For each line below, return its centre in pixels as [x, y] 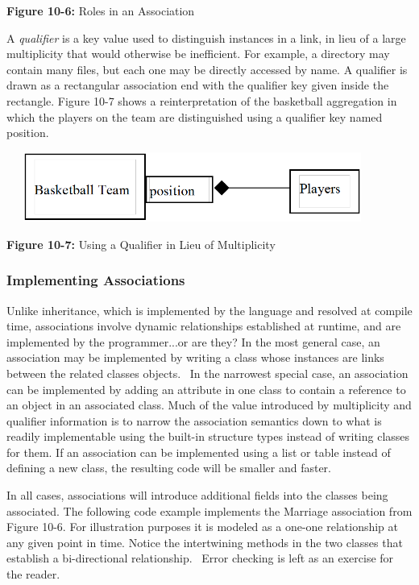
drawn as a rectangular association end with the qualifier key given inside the [198, 85]
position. [28, 133]
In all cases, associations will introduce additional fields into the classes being [197, 495]
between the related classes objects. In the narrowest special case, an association [207, 373]
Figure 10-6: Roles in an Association [101, 10]
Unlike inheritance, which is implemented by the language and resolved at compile [209, 310]
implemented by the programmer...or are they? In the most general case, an [193, 341]
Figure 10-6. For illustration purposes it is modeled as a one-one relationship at [203, 527]
